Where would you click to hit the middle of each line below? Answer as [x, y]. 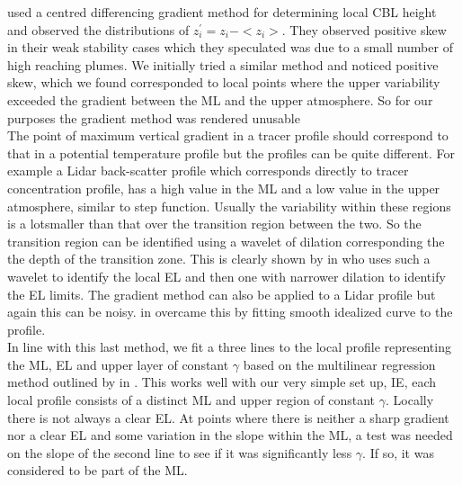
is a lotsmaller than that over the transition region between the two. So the [214, 224]
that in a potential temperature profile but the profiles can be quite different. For [231, 153]
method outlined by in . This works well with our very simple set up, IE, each [222, 382]
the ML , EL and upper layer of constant [118, 364]
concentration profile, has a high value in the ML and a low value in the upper [224, 188]
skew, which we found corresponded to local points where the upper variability [224, 82]
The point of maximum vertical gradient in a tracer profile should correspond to [228, 135]
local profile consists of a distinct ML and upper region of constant [191, 400]
